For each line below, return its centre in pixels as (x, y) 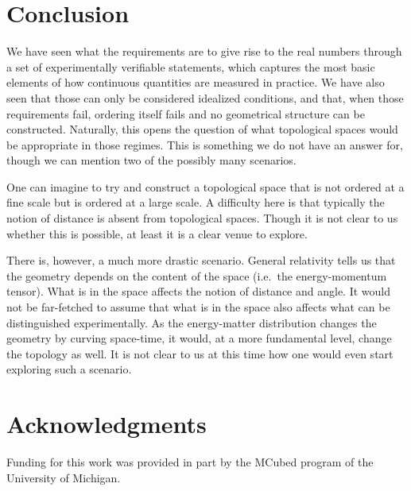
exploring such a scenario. (69, 369)
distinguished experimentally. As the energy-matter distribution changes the (192, 322)
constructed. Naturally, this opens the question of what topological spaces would (202, 129)
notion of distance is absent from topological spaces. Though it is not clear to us (202, 218)
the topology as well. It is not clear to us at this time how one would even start (200, 353)
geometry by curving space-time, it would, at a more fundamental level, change (199, 338)
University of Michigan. (64, 477)
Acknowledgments (107, 424)
